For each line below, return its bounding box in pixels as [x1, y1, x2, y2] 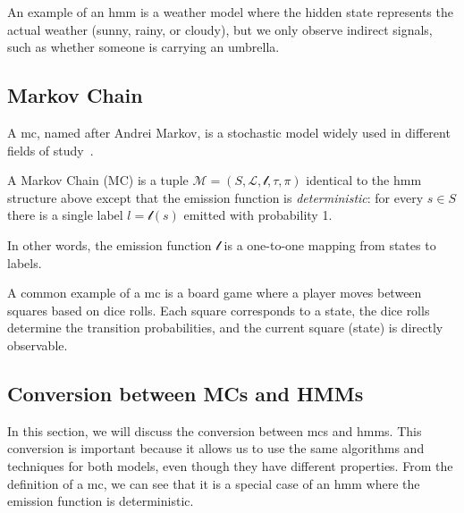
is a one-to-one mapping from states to [224, 235, 436, 254]
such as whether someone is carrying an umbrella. [7, 38, 280, 56]
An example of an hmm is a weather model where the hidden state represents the [7, 3, 453, 21]
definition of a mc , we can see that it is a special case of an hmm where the [7, 474, 420, 492]
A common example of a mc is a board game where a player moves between [7, 283, 422, 302]
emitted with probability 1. [183, 206, 333, 224]
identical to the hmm [306, 171, 422, 189]
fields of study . [7, 140, 94, 159]
